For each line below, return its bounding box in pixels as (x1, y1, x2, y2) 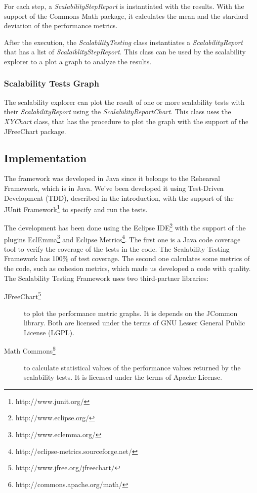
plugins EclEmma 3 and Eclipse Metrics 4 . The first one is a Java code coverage (4, 232, 241, 244)
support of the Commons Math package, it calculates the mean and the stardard (4, 10, 248, 21)
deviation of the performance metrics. (4, 20, 118, 31)
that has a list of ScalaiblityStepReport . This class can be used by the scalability (4, 46, 246, 57)
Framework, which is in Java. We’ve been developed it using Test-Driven (4, 182, 224, 193)
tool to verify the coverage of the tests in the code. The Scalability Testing (4, 243, 230, 254)
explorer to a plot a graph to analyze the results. (4, 56, 152, 66)
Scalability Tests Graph (4, 77, 99, 90)
